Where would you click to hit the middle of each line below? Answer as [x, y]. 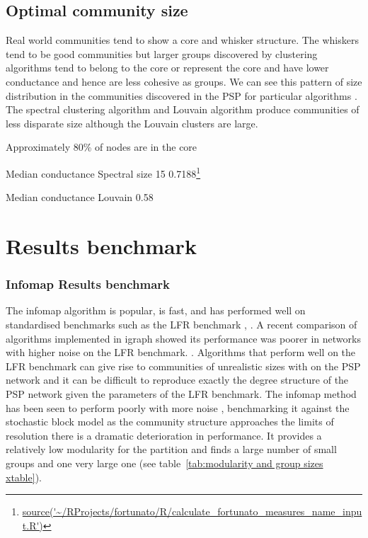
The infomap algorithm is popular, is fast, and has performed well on [156, 310]
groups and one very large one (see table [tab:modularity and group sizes [165, 463]
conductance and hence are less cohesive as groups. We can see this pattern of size [184, 81]
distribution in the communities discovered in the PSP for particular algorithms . [182, 95]
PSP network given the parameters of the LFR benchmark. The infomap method [181, 393]
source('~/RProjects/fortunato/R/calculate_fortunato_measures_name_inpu [192, 511]
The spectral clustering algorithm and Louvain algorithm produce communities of [183, 109]
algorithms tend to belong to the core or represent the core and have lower [167, 68]
